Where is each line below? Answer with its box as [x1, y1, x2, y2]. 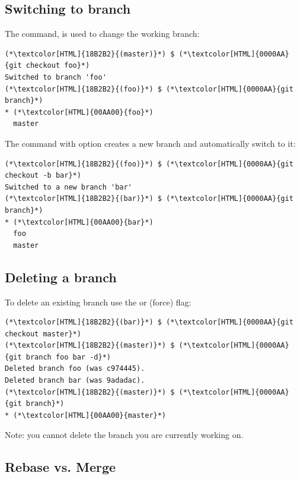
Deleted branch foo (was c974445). [5, 364, 145, 373]
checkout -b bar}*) [5, 171, 81, 180]
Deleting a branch [5, 267, 117, 286]
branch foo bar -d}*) [25, 352, 111, 361]
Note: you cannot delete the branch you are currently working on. [5, 428, 244, 441]
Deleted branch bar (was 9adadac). [5, 376, 145, 385]
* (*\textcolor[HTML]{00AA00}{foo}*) [5, 108, 154, 116]
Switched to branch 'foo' [5, 73, 107, 81]
